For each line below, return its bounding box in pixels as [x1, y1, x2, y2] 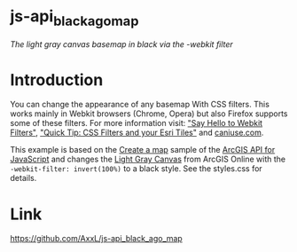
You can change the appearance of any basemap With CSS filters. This [10, 99, 270, 110]
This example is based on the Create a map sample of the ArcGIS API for [10, 145, 276, 155]
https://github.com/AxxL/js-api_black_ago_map [10, 233, 183, 244]
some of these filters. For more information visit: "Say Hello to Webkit [10, 118, 263, 129]
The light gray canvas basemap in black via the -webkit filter [10, 38, 233, 50]
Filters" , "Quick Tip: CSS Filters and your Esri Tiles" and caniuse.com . [10, 127, 264, 138]
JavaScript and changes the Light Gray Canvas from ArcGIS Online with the [10, 154, 286, 165]
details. [10, 173, 37, 184]
